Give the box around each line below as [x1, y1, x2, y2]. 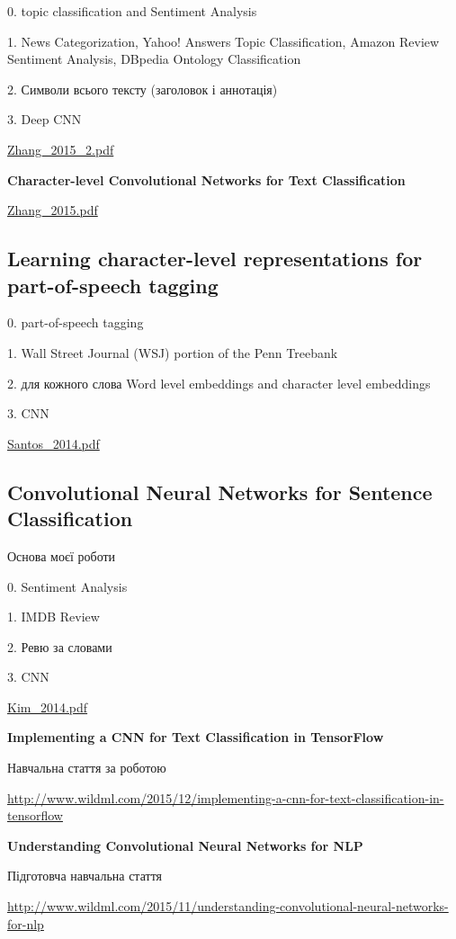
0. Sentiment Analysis [7, 577, 128, 595]
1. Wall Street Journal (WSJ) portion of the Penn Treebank [7, 343, 338, 362]
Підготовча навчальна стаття [7, 866, 163, 885]
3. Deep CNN [7, 110, 82, 129]
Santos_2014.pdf [7, 434, 100, 452]
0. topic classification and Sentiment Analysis [7, 2, 257, 20]
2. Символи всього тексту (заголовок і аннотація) [7, 79, 278, 98]
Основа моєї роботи [7, 546, 116, 565]
